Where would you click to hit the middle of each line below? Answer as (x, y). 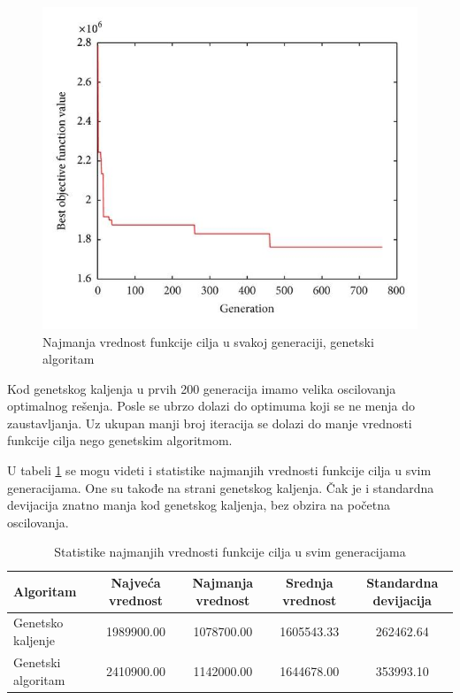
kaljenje (34, 640)
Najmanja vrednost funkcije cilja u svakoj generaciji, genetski (208, 341)
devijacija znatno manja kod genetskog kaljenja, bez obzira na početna (199, 505)
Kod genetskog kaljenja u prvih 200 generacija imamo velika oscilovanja (202, 388)
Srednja (310, 583)
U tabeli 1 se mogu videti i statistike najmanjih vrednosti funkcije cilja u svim (219, 470)
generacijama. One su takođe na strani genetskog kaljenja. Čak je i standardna (221, 487)
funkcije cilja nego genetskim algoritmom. (120, 440)
